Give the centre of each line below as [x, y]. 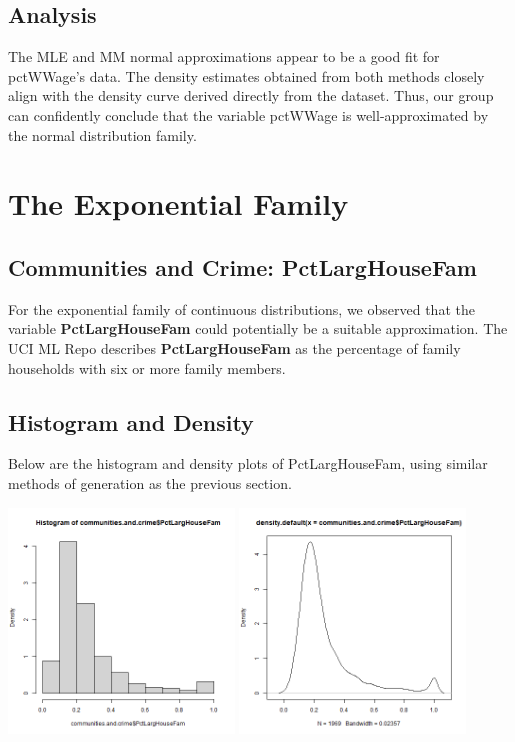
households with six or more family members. [147, 367]
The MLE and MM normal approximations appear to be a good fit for [224, 56]
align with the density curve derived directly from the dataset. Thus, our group [251, 95]
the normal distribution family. [102, 134]
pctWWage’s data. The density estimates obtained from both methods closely [246, 75]
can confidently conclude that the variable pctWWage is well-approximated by [248, 114]
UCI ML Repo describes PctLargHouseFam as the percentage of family [234, 347]
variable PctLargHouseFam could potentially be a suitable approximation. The [258, 328]
